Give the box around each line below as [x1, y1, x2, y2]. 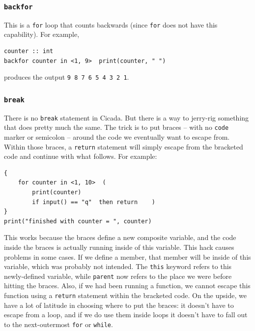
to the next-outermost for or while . [4, 319, 113, 329]
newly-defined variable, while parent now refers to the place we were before [4, 271, 232, 281]
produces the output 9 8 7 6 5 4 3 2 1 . [4, 72, 129, 82]
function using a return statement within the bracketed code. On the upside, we [4, 290, 247, 301]
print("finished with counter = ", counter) [4, 217, 152, 225]
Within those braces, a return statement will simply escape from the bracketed [4, 141, 243, 151]
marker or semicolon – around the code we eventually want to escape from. [4, 131, 230, 142]
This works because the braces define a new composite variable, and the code [4, 232, 236, 242]
